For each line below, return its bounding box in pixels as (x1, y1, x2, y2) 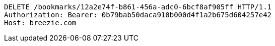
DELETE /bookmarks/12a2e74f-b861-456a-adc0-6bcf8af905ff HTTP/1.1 (4, 3, 272, 11)
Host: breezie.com (4, 19, 77, 27)
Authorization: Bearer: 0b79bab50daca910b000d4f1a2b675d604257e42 (4, 11, 272, 19)
